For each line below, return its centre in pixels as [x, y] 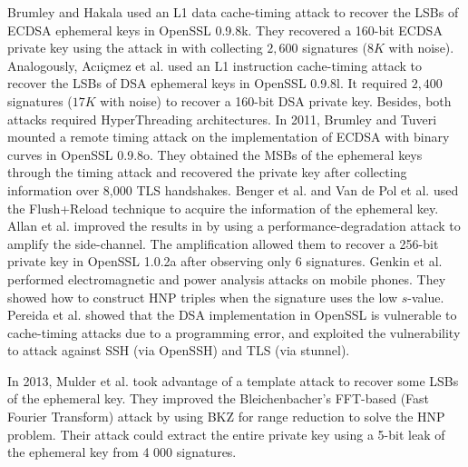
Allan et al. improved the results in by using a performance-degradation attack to [234, 226]
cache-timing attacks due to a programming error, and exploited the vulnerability [234, 332]
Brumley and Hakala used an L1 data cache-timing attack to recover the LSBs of [233, 12]
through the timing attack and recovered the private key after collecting [207, 172]
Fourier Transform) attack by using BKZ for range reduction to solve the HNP [226, 417]
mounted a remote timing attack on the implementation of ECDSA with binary [229, 137]
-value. [426, 297]
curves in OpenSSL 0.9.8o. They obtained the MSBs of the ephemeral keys [215, 154]
